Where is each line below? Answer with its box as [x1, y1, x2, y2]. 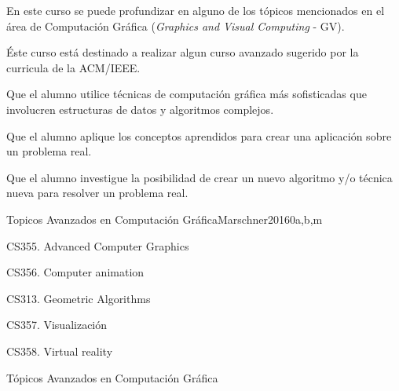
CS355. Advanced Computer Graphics [6, 237, 189, 254]
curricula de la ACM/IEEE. [6, 59, 141, 75]
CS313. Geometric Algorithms [6, 290, 151, 306]
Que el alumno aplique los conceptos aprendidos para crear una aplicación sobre [6, 127, 392, 144]
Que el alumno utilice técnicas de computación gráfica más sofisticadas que [6, 86, 367, 102]
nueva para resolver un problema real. [6, 185, 189, 201]
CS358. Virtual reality [6, 342, 113, 359]
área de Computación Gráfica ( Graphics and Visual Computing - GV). [6, 17, 345, 34]
